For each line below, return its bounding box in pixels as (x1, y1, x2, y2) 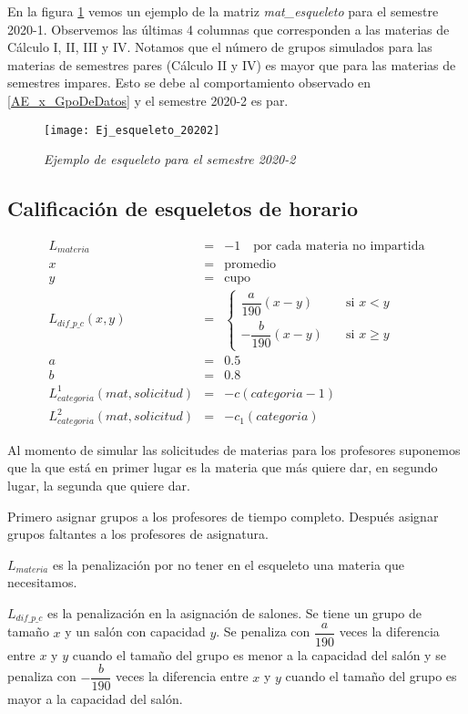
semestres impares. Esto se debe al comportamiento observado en (7, 73, 371, 92)
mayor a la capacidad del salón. (7, 689, 183, 709)
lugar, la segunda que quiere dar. (7, 476, 190, 495)
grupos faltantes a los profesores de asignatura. (7, 524, 269, 543)
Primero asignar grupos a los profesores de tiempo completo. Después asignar (7, 506, 439, 525)
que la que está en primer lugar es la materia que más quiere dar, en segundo (7, 458, 438, 477)
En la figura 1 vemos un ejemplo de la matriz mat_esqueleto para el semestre (7, 2, 439, 20)
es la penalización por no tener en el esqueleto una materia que (52, 554, 404, 574)
